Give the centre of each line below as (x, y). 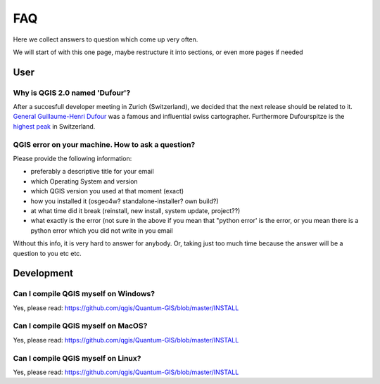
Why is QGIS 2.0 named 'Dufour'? (72, 93)
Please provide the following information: (72, 159)
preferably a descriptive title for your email (92, 172)
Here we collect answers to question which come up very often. (106, 39)
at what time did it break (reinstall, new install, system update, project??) (135, 210)
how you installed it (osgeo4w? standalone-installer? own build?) (125, 201)
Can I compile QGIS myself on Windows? (84, 294)
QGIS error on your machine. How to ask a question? (104, 144)
